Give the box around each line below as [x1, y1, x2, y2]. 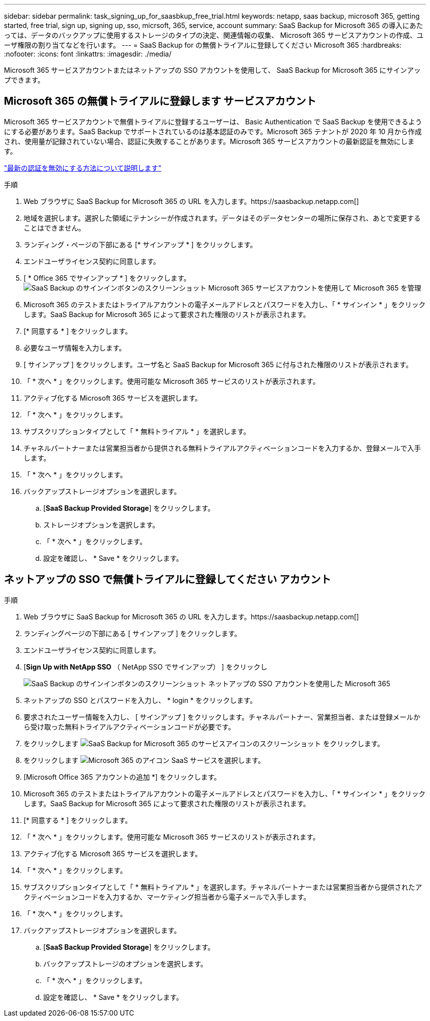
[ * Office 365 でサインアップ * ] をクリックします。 [24, 273, 191, 282]
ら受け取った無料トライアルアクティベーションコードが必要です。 [24, 722, 235, 731]
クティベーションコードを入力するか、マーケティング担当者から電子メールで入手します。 [24, 892, 311, 901]
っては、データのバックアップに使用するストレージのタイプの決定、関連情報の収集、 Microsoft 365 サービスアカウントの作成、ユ [4, 31, 424, 39]
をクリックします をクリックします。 [24, 739, 384, 748]
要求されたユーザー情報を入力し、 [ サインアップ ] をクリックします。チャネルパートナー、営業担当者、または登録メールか [24, 712, 420, 721]
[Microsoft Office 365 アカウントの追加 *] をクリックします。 [24, 772, 221, 781]
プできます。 [4, 76, 45, 84]
